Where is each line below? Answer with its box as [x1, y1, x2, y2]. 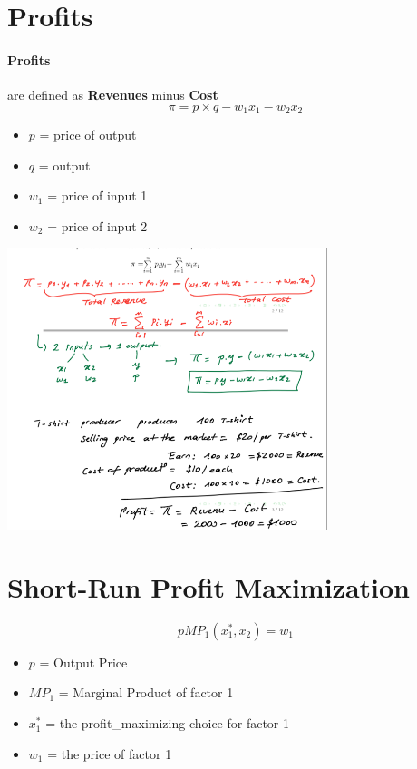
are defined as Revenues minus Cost [7, 85, 218, 104]
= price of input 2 [47, 217, 148, 235]
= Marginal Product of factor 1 [58, 683, 234, 702]
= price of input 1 [47, 186, 148, 205]
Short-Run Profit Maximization [7, 568, 410, 605]
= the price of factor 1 [47, 744, 172, 763]
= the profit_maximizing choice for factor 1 [45, 714, 290, 733]
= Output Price [39, 652, 128, 671]
